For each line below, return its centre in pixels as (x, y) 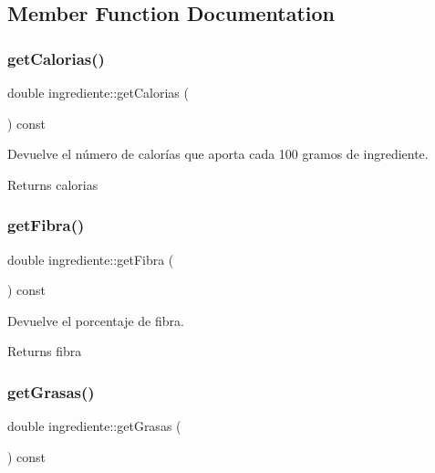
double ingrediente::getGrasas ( (94, 426)
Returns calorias (53, 184)
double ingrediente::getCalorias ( (98, 92)
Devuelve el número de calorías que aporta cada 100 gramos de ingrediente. (218, 154)
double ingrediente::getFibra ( (91, 259)
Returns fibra (45, 351)
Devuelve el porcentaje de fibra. (96, 320)
